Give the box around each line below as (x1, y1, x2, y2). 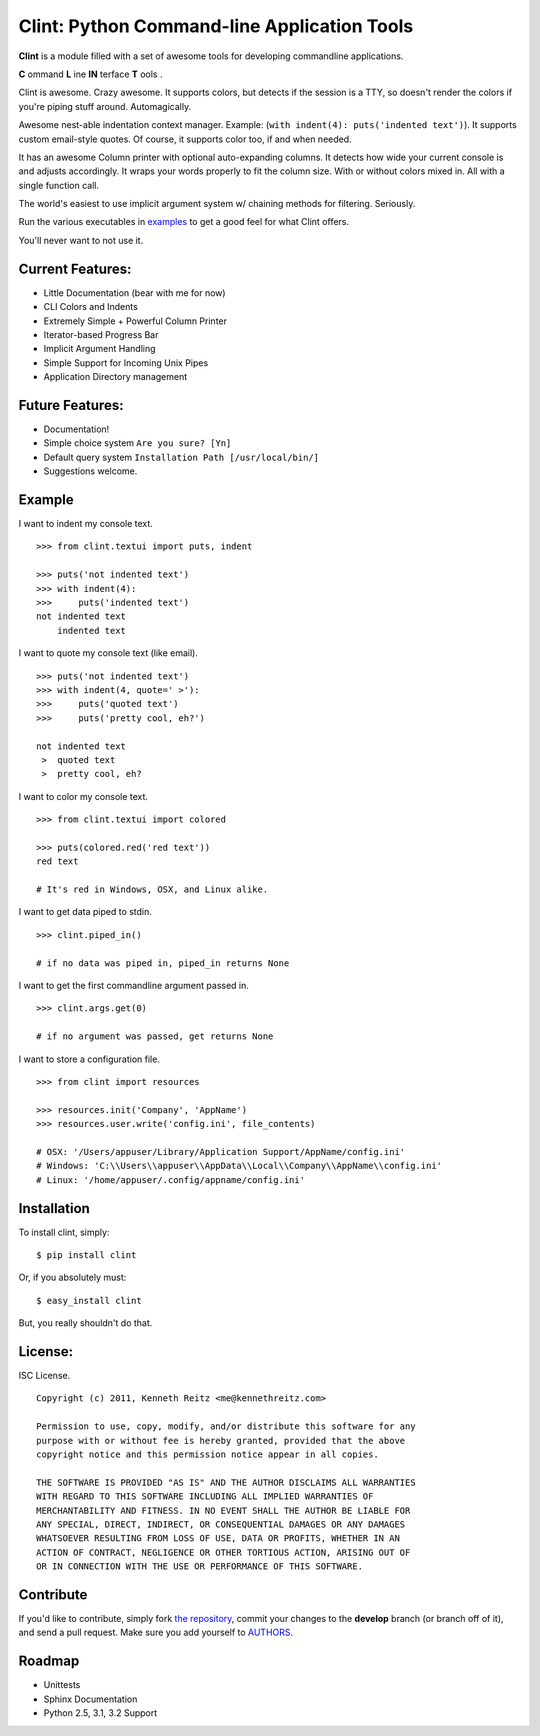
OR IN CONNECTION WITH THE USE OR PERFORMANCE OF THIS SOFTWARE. (36, 1561, 364, 1572)
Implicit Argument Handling (43, 343, 156, 355)
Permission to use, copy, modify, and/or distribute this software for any (36, 1421, 416, 1432)
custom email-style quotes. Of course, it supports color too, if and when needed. (18, 133, 352, 145)
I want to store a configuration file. (18, 1053, 160, 1065)
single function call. (18, 179, 100, 191)
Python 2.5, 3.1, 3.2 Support (43, 1707, 158, 1719)
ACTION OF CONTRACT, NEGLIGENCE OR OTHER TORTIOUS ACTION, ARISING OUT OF (36, 1546, 411, 1558)
